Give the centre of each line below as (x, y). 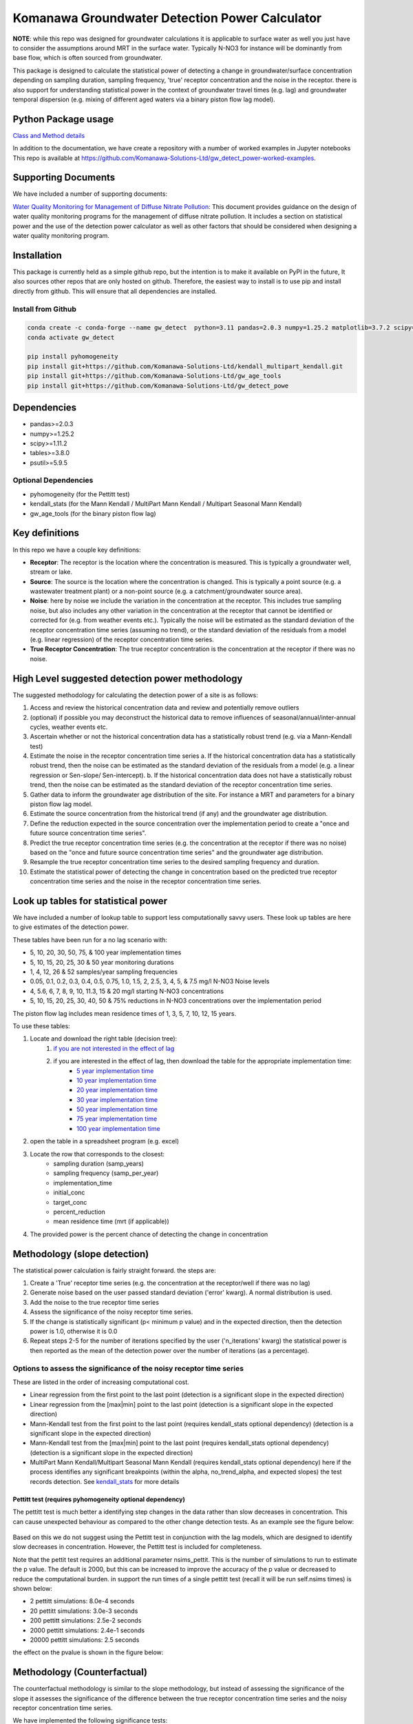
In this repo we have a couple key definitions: (77, 550)
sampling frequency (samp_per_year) (106, 1173)
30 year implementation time (117, 1099)
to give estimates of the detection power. (71, 927)
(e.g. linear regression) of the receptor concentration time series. (122, 640)
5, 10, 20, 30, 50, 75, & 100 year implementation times (106, 952)
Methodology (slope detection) (81, 1254)
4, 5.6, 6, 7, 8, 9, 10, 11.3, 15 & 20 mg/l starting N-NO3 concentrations (127, 991)
